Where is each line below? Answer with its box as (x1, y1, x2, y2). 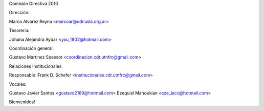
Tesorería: (9, 27, 29, 34)
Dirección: (9, 10, 30, 16)
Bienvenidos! (9, 99, 35, 105)
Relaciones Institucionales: (9, 63, 63, 69)
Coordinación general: (9, 45, 54, 51)
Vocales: (9, 81, 27, 87)
